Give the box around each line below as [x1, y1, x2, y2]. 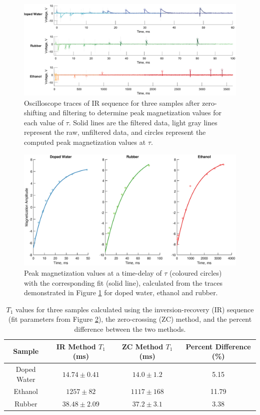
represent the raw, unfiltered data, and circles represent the [24, 127, 206, 137]
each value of [24, 117, 63, 127]
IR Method [56, 341, 96, 351]
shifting [24, 107, 47, 118]
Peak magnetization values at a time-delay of [24, 267, 162, 278]
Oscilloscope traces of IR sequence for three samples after [24, 97, 200, 108]
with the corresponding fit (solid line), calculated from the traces [24, 277, 223, 288]
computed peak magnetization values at [24, 136, 146, 147]
